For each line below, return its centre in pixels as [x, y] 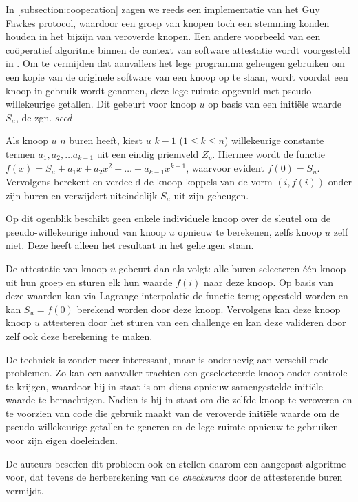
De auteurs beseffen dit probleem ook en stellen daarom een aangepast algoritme [176, 463]
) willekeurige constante [274, 140]
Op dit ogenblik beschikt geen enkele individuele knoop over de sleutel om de [168, 218]
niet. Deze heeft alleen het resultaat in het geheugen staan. [130, 245]
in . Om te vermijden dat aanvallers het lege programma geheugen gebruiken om [175, 63]
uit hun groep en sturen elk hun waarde [89, 282]
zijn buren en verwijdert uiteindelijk [82, 195]
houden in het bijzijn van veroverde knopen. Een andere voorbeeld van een [163, 36]
